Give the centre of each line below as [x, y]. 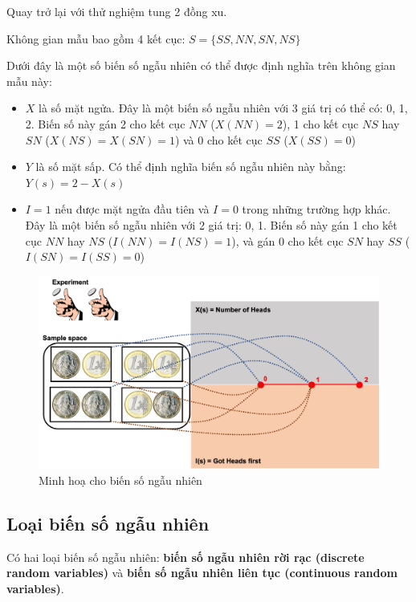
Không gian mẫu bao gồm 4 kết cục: [96, 38]
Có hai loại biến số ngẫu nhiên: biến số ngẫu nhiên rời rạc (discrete [186, 557]
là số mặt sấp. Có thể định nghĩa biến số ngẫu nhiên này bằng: [191, 167]
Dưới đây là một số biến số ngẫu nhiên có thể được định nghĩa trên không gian [201, 65]
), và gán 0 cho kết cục [288, 240]
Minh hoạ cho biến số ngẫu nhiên [120, 480]
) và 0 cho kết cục [218, 139]
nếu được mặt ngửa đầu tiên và [132, 209]
